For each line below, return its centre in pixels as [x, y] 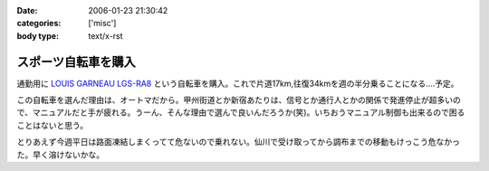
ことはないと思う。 [53, 125]
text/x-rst [105, 35]
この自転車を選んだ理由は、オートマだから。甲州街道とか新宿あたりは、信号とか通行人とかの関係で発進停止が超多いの [239, 100]
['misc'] [102, 24]
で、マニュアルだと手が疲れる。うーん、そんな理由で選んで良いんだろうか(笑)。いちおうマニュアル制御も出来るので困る [241, 112]
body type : [38, 35]
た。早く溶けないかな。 [60, 155]
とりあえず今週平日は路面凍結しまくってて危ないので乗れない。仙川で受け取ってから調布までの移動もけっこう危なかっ [239, 142]
